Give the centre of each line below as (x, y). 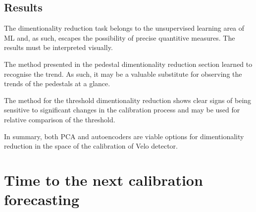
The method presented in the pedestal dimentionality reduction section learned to (128, 64)
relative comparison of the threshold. (60, 119)
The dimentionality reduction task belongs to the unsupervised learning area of (124, 28)
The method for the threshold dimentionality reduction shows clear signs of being (128, 100)
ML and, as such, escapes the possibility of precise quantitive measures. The (120, 37)
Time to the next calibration (103, 180)
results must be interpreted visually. (58, 47)
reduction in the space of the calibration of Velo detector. (91, 146)
